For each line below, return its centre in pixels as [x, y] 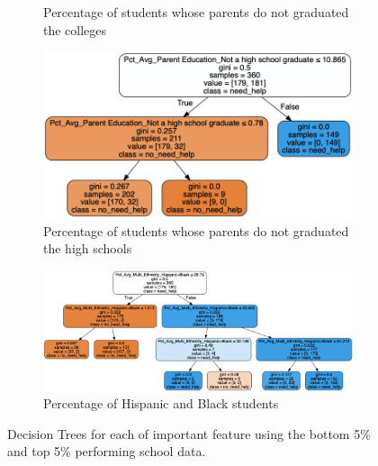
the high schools [88, 248]
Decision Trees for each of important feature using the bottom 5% [189, 433]
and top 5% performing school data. [107, 451]
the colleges [75, 29]
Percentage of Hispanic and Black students [161, 403]
